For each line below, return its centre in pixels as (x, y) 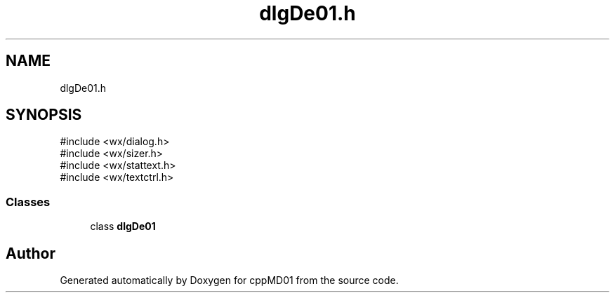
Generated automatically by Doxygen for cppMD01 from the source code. (229, 280)
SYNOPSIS (44, 115)
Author (31, 253)
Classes (28, 202)
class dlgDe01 (123, 226)
